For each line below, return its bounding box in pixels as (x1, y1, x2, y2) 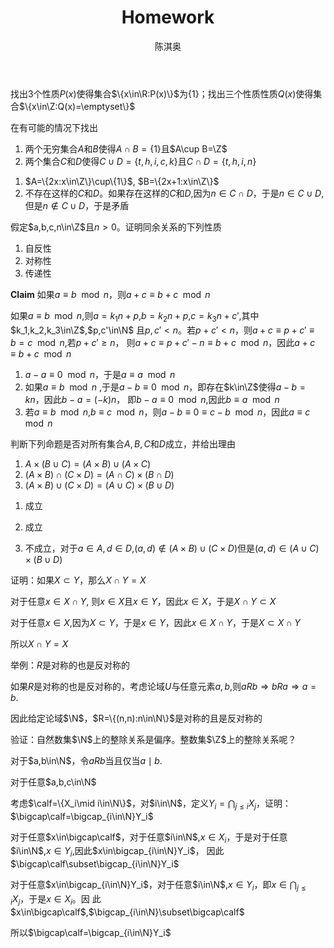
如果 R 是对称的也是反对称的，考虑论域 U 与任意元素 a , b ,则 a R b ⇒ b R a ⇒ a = (10, 680, 317, 692)
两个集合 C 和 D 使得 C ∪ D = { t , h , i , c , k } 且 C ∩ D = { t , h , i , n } (24, 155, 257, 167)
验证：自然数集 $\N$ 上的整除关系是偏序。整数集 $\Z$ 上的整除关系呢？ (10, 733, 297, 745)
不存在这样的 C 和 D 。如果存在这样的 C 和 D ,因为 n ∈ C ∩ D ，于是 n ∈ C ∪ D (24, 187, 322, 199)
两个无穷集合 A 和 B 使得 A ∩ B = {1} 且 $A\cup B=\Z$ (24, 142, 228, 155)
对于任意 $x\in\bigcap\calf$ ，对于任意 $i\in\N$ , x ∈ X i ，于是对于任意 (10, 831, 288, 845)
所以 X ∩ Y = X (10, 637, 69, 650)
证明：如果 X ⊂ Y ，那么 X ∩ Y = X (10, 574, 147, 586)
